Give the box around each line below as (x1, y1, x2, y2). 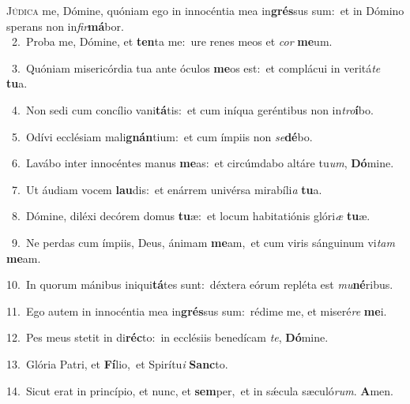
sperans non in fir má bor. (6, 17, 124, 34)
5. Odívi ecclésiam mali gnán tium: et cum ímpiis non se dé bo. (11, 128, 313, 144)
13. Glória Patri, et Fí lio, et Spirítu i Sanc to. (6, 355, 228, 372)
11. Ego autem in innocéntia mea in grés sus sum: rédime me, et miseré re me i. (6, 302, 387, 319)
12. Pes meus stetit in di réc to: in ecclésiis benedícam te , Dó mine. (6, 329, 329, 346)
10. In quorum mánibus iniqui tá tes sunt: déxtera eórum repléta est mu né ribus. (6, 276, 393, 293)
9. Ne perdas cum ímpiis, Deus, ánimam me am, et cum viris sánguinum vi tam (11, 234, 395, 250)
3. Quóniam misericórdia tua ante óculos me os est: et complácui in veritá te (11, 59, 381, 76)
